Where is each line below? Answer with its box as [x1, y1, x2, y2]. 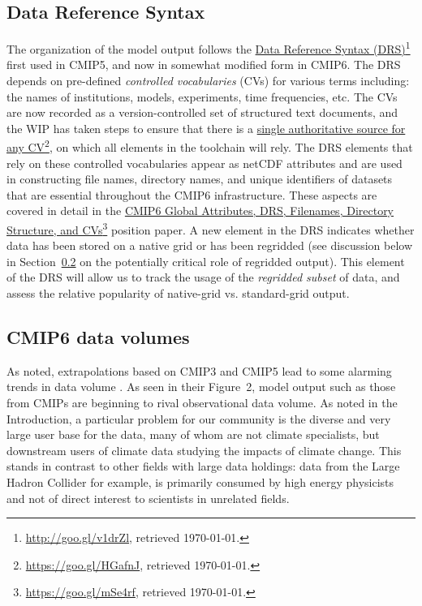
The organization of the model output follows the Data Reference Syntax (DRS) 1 [6, 38, 411, 57]
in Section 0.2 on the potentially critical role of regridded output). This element [6, 252, 405, 269]
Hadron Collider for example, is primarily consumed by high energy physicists [6, 474, 394, 491]
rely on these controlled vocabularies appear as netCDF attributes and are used [6, 154, 403, 171]
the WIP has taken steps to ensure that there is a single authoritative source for [6, 119, 406, 136]
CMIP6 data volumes [6, 324, 190, 350]
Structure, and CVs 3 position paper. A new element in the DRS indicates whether [6, 219, 415, 238]
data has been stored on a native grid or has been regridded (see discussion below [6, 237, 413, 254]
